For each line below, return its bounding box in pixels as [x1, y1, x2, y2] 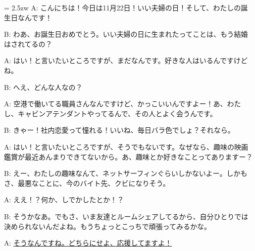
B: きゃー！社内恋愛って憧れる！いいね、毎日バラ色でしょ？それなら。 [4, 125, 235, 135]
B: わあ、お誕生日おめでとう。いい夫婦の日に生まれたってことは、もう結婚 [4, 29, 248, 39]
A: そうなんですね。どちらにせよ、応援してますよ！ [4, 238, 172, 248]
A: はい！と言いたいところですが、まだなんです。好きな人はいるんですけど [4, 55, 248, 66]
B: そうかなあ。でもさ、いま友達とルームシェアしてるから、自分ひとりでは [4, 211, 249, 221]
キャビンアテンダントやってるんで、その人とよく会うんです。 [17, 108, 217, 118]
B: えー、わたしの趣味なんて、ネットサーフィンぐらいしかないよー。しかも [4, 168, 248, 178]
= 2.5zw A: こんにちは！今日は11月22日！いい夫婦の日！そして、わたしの [4, 2, 241, 12]
